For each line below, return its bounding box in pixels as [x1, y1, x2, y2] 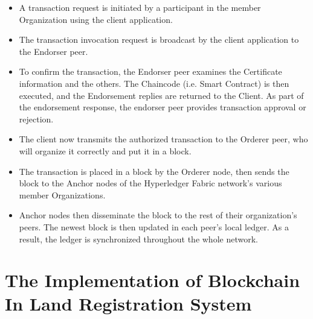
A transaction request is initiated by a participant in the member [19, 1, 261, 13]
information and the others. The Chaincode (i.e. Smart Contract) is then [19, 77, 289, 89]
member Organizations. [19, 188, 106, 201]
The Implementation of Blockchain [5, 268, 300, 292]
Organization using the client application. [19, 13, 173, 25]
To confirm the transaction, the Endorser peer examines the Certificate [19, 65, 282, 78]
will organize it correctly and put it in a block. [19, 144, 192, 157]
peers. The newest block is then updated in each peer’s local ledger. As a [19, 220, 289, 233]
